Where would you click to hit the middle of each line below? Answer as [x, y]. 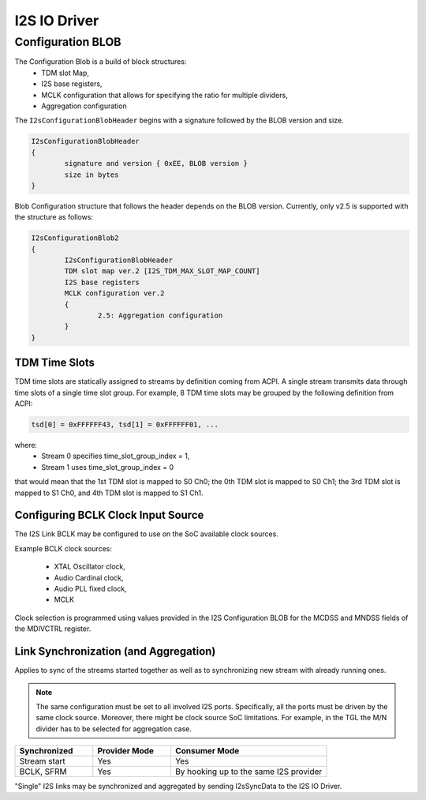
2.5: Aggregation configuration [160, 315]
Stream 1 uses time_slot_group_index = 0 [108, 467]
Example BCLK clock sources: [63, 548]
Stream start [43, 761]
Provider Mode [125, 751]
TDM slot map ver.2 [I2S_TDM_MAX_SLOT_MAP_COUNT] [162, 271]
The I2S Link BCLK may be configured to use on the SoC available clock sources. [147, 534]
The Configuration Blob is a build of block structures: [101, 62]
